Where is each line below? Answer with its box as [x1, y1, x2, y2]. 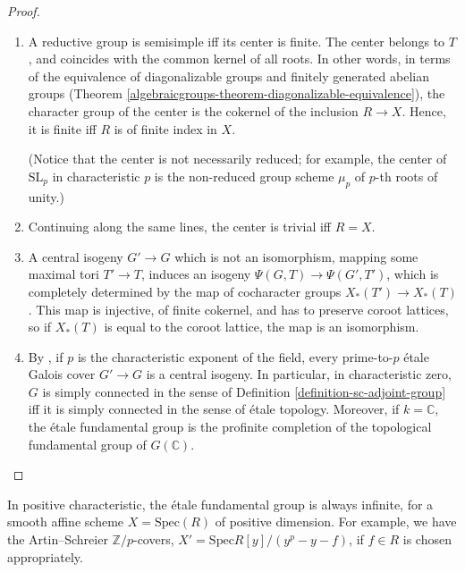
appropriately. [7, 547, 83, 566]
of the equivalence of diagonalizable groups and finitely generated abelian [28, 66, 429, 85]
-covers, [132, 530, 174, 549]
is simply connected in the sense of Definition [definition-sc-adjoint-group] [42, 382, 446, 400]
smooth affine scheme [7, 512, 124, 531]
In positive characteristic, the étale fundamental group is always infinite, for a [7, 494, 434, 513]
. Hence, [402, 101, 446, 120]
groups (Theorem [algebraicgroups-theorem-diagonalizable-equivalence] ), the [28, 84, 445, 103]
